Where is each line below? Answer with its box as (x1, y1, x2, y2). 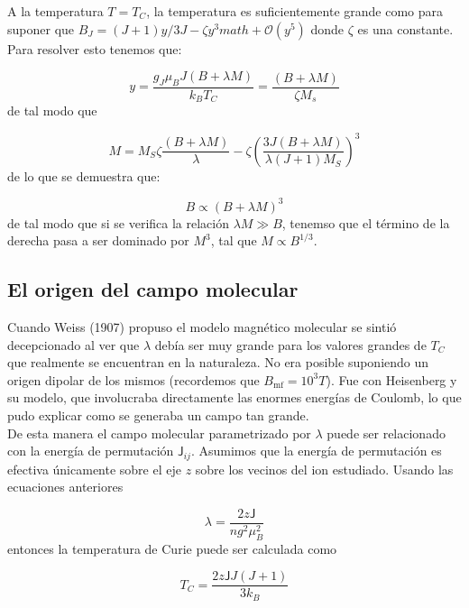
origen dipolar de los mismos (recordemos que (7, 370, 260, 389)
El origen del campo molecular (7, 275, 299, 303)
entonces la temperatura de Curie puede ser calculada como (7, 539, 337, 557)
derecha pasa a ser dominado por (7, 231, 189, 250)
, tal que (210, 231, 257, 250)
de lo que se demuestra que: (7, 166, 161, 185)
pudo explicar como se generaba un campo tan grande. (7, 406, 309, 425)
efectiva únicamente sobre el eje (7, 459, 181, 478)
